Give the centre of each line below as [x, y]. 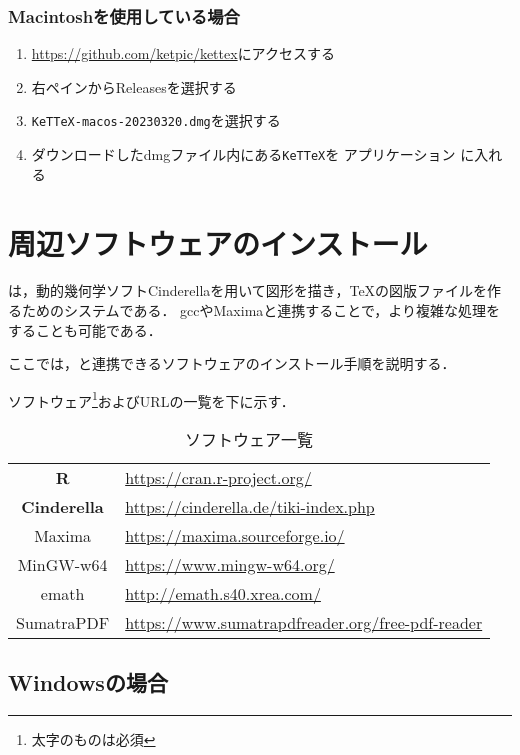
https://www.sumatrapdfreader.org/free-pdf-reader [304, 623]
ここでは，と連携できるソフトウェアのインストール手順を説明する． [232, 363]
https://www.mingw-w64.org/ [230, 565]
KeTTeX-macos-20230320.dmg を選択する [156, 120]
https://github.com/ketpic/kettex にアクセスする [183, 53]
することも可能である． [85, 329]
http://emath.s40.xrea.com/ [223, 594]
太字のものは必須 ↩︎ [93, 739]
